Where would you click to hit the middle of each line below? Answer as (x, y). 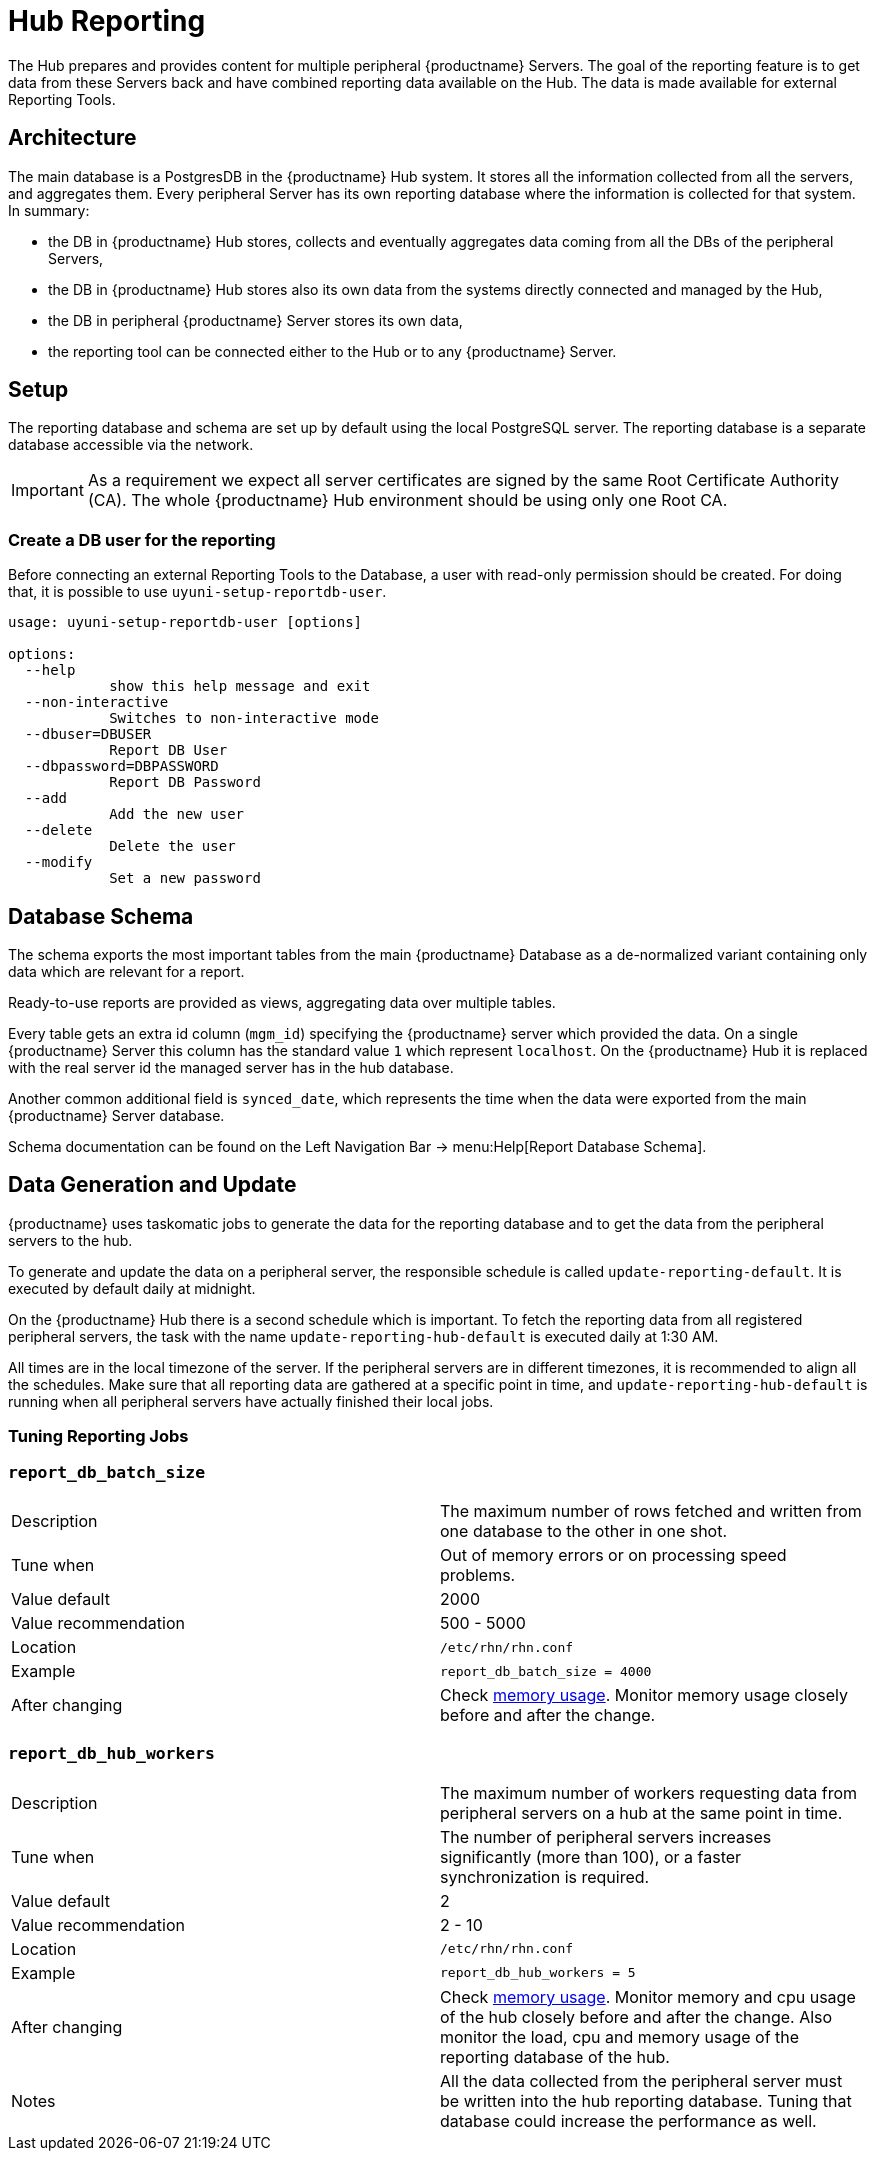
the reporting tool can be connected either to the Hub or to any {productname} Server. (332, 351)
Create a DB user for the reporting (142, 539)
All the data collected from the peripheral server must (641, 2080)
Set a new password (185, 878)
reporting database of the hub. (555, 2056)
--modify (58, 862)
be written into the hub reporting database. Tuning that (646, 2100)
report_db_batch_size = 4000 (546, 1671)
